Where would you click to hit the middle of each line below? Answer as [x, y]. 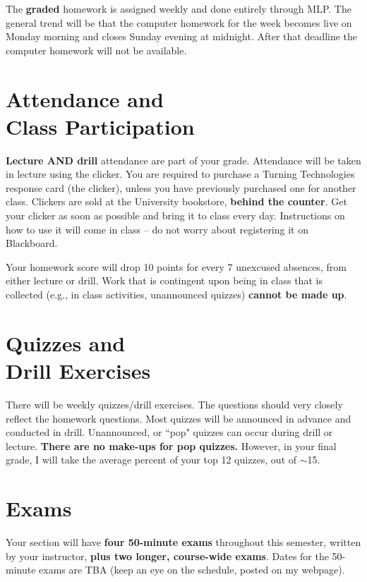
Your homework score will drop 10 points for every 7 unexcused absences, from [176, 266]
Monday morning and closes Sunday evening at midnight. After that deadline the [182, 36]
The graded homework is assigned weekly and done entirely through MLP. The [179, 8]
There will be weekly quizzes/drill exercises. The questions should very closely [174, 404]
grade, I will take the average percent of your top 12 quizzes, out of [151, 460]
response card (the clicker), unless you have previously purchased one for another [181, 187]
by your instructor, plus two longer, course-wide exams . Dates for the [167, 556]
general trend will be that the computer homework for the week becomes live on [179, 22]
